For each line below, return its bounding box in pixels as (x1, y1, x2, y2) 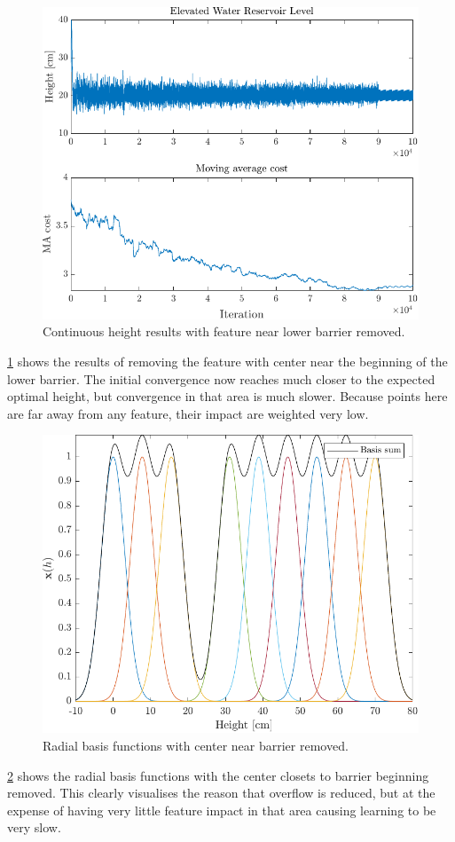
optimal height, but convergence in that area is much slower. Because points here (7, 387, 448, 405)
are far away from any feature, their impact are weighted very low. (7, 404, 369, 422)
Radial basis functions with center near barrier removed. (43, 736, 349, 755)
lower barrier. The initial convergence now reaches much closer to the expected (7, 369, 435, 388)
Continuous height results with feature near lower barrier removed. (43, 322, 405, 341)
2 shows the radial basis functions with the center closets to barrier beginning (7, 766, 429, 784)
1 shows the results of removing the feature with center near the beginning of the (7, 352, 448, 370)
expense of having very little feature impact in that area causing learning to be (7, 800, 436, 819)
